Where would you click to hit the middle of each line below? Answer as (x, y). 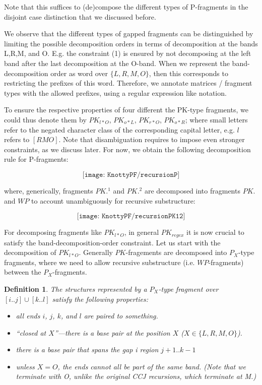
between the (23, 272)
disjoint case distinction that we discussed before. (80, 16)
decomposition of (30, 252)
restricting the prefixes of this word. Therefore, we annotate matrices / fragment (128, 83)
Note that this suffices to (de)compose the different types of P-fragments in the (126, 7)
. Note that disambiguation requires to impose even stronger (152, 139)
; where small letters (216, 119)
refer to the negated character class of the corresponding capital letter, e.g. (119, 129)
